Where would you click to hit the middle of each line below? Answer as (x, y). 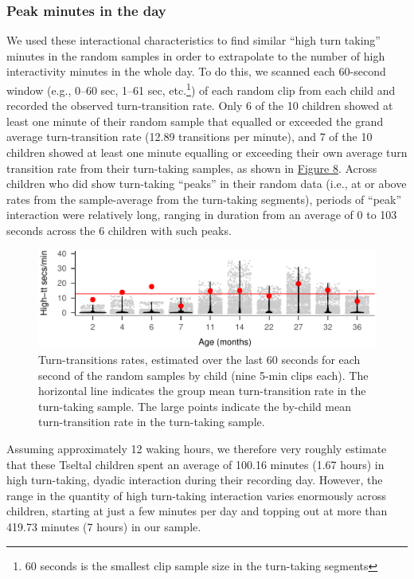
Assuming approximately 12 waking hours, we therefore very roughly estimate (197, 448)
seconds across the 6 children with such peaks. (119, 230)
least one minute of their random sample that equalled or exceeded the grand (195, 121)
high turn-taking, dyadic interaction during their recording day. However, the (195, 480)
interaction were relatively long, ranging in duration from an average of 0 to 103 (202, 215)
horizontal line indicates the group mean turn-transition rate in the (202, 391)
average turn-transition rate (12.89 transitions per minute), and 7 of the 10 (189, 137)
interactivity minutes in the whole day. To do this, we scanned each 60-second (196, 71)
